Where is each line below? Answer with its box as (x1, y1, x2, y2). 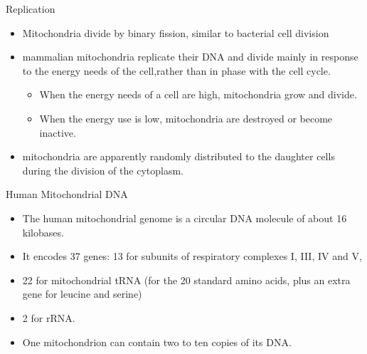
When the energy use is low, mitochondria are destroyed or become (39, 110, 333, 125)
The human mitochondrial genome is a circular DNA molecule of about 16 (22, 210, 347, 225)
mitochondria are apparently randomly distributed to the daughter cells (22, 149, 335, 164)
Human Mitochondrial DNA (6, 187, 128, 202)
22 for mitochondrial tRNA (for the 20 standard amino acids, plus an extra (22, 272, 351, 287)
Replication (6, 1, 55, 16)
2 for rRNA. (22, 310, 75, 325)
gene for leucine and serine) (22, 286, 142, 301)
